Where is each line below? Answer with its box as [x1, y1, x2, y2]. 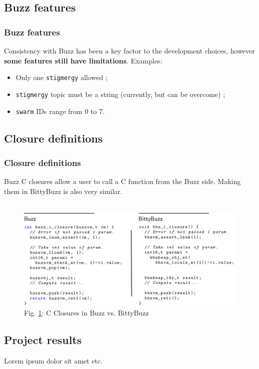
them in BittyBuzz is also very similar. [4, 185, 122, 196]
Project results [4, 332, 82, 347]
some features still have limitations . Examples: [4, 55, 162, 65]
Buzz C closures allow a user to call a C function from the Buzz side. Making [4, 176, 241, 186]
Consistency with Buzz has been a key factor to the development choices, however [4, 45, 255, 55]
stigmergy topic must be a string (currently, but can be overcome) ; [15, 88, 225, 99]
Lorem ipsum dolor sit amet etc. [4, 355, 103, 365]
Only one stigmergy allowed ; [15, 72, 107, 82]
